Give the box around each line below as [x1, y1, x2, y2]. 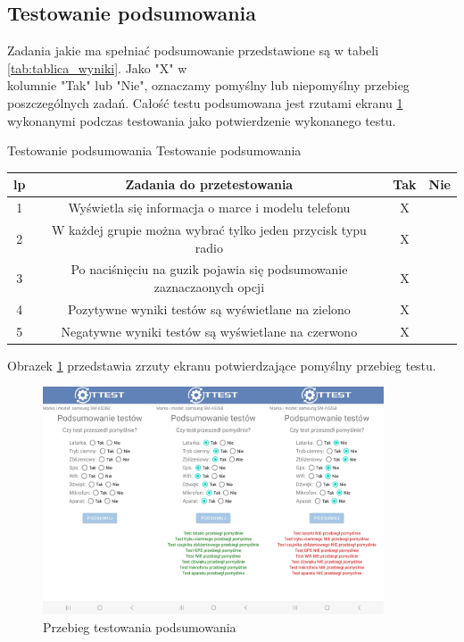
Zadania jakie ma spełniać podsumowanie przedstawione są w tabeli [7, 41, 379, 60]
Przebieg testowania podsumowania [43, 617, 236, 636]
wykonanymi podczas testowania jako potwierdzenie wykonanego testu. [7, 111, 396, 129]
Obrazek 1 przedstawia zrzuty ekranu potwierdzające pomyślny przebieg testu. [7, 355, 436, 374]
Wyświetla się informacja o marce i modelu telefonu [68, 198, 351, 217]
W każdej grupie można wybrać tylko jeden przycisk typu [51, 220, 367, 238]
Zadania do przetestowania [125, 175, 294, 194]
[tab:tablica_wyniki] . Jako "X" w [7, 58, 187, 77]
